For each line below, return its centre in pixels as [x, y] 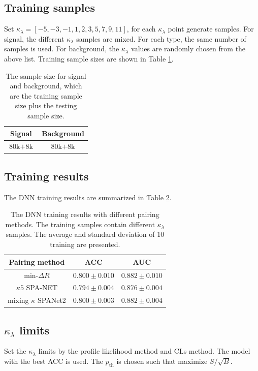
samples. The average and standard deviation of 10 [85, 234]
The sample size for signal [46, 75]
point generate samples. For [211, 29]
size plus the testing [46, 105]
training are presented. [85, 244]
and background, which [46, 86]
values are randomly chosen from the [188, 49]
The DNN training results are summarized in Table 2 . [88, 197]
